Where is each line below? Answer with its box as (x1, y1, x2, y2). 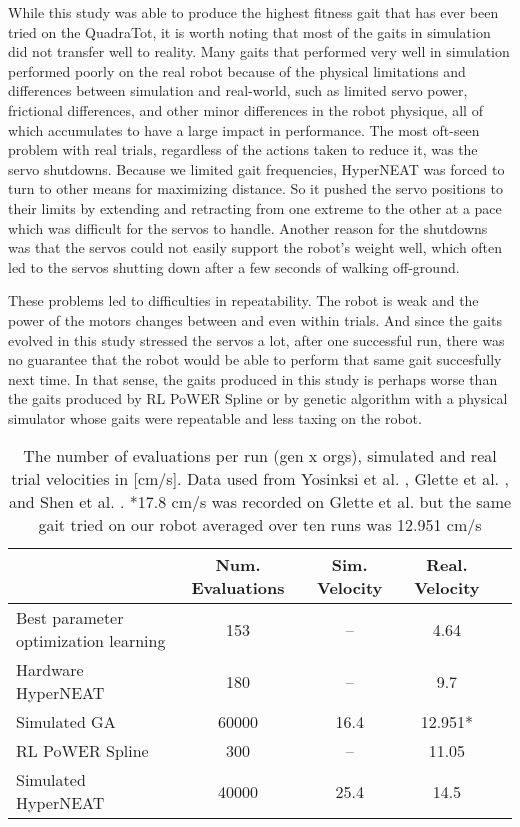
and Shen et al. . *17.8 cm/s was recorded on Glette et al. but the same (8, 490, 512, 514)
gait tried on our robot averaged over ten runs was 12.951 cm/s (38, 513, 482, 537)
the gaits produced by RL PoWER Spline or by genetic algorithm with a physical (8, 388, 508, 409)
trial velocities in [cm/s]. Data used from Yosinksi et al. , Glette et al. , (11, 467, 509, 491)
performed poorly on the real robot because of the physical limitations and (8, 60, 466, 81)
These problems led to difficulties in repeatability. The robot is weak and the (8, 290, 479, 311)
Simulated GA (16, 710, 116, 734)
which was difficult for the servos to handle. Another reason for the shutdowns (8, 217, 488, 238)
